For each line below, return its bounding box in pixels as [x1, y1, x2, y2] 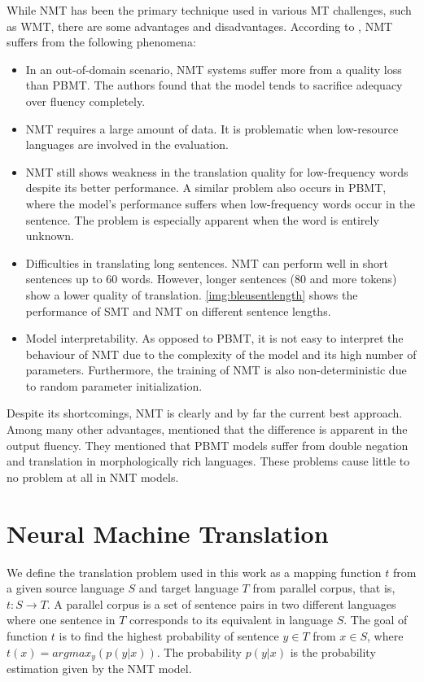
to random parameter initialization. [25, 377, 203, 394]
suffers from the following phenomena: [7, 33, 196, 50]
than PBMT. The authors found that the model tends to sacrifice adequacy [25, 77, 403, 94]
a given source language [7, 579, 125, 597]
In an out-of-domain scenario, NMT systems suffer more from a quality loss [25, 60, 402, 77]
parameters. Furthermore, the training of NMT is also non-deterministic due [25, 361, 407, 378]
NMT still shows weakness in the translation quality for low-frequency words [25, 163, 409, 180]
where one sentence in [7, 611, 116, 628]
